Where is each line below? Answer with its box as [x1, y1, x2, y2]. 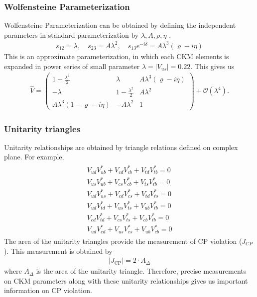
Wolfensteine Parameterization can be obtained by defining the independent [4, 20, 236, 30]
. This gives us [190, 61, 235, 71]
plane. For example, [4, 151, 64, 162]
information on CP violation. [4, 285, 92, 296]
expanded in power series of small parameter [4, 61, 140, 71]
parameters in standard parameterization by [4, 29, 139, 40]
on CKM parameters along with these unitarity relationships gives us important [4, 275, 248, 286]
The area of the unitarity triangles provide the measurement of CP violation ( [4, 235, 242, 246]
